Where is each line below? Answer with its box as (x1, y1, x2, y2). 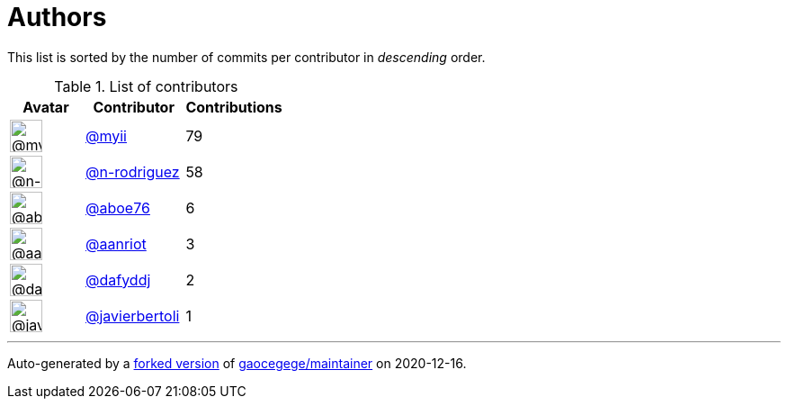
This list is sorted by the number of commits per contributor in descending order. (7, 49, 486, 65)
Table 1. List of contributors (54, 77, 238, 95)
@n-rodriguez (85, 162, 180, 181)
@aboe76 (85, 198, 150, 217)
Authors (7, 2, 107, 32)
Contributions (185, 97, 282, 116)
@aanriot (85, 234, 147, 253)
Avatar (22, 97, 69, 116)
